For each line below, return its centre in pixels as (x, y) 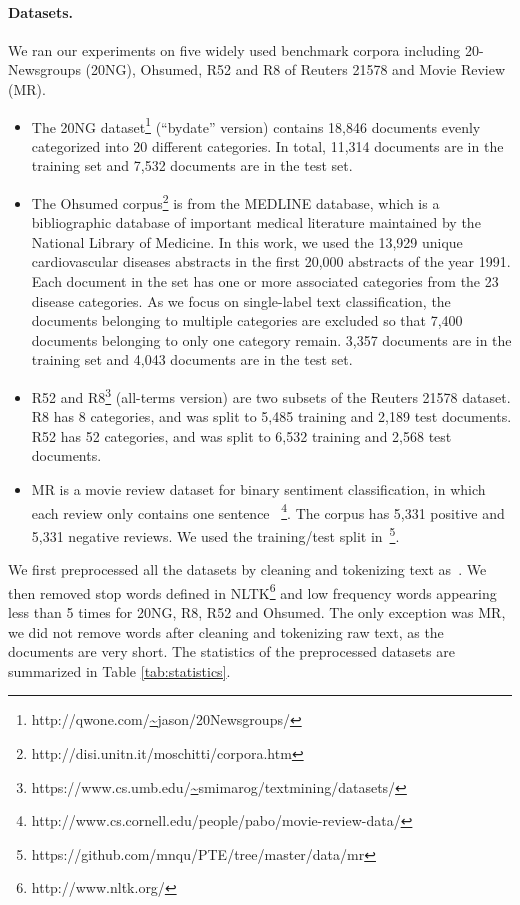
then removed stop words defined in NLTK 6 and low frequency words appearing (252, 591)
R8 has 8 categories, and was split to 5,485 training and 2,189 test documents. (271, 416)
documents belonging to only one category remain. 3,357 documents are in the (271, 339)
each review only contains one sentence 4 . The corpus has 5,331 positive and (268, 511)
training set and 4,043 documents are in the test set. (192, 359)
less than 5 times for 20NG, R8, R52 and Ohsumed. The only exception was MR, (257, 611)
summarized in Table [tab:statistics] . (119, 670)
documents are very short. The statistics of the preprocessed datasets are (231, 651)
